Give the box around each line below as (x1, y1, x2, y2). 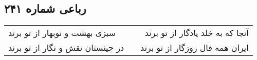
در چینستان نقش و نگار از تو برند (8, 42, 124, 54)
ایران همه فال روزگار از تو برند (140, 42, 249, 54)
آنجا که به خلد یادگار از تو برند (144, 27, 249, 39)
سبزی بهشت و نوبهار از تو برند (8, 27, 116, 39)
